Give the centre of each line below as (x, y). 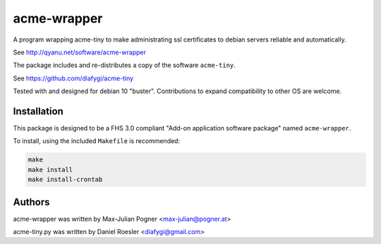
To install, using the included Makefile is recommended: (96, 141)
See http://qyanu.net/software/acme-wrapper (79, 52)
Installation (38, 111)
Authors (31, 202)
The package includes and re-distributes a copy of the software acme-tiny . (124, 65)
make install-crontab (65, 179)
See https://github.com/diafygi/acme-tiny (73, 78)
